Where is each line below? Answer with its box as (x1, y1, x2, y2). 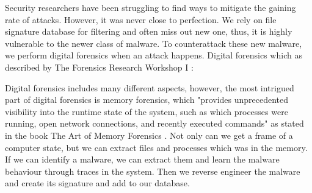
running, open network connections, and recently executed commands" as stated (5, 117, 304, 130)
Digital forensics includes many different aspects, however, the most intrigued (5, 81, 294, 94)
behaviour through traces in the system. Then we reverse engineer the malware (5, 164, 300, 177)
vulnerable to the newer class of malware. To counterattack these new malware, (5, 37, 302, 49)
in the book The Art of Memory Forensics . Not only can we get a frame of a (5, 128, 293, 141)
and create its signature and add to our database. (5, 177, 190, 189)
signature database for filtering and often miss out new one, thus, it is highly (5, 25, 292, 38)
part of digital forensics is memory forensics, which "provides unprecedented (5, 93, 289, 106)
